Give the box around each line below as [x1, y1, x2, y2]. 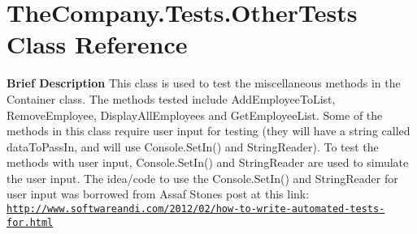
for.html [7, 216, 54, 228]
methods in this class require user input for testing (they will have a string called [7, 122, 410, 139]
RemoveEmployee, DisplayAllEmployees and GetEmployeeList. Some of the [7, 106, 383, 123]
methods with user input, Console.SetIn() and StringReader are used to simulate [7, 154, 409, 171]
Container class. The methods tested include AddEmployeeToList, [7, 90, 336, 107]
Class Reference [7, 28, 188, 61]
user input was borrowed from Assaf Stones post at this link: [7, 185, 310, 202]
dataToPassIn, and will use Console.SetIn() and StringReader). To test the [7, 138, 379, 155]
